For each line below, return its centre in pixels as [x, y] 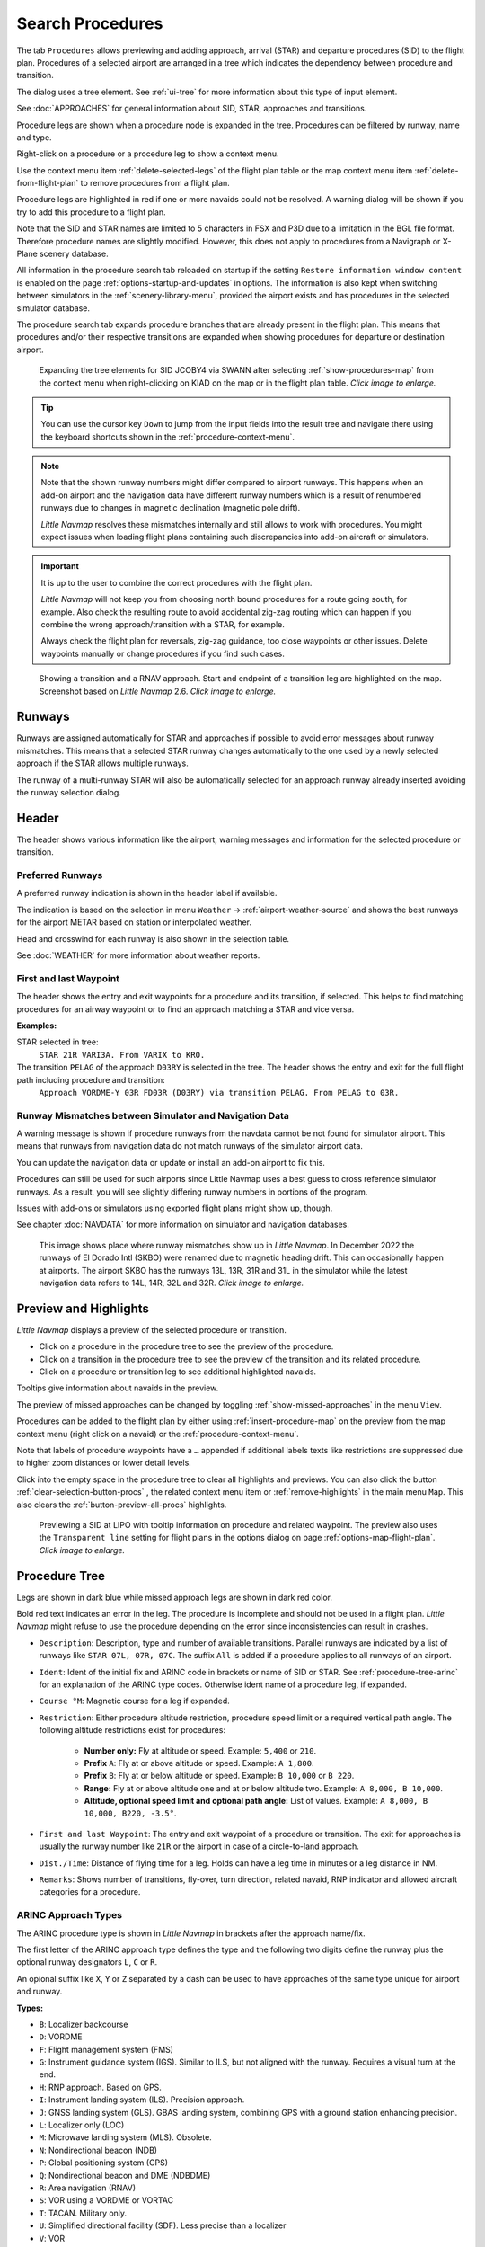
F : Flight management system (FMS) [106, 2049]
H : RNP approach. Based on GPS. [100, 2087]
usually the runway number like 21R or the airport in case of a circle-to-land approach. [199, 1846]
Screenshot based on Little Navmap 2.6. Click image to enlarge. [158, 691]
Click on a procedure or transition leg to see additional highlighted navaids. [178, 1372]
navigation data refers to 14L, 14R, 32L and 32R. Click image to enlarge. [172, 1283]
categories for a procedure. [90, 1892]
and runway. [40, 1992]
